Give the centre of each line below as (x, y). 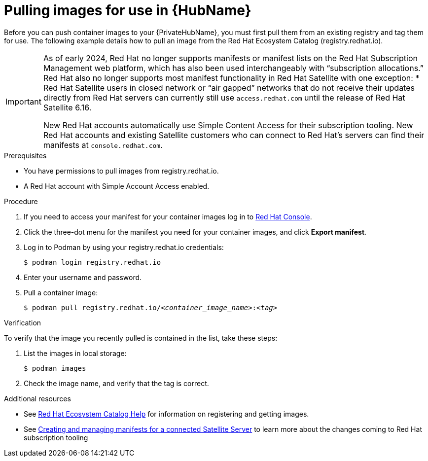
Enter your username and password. (83, 277)
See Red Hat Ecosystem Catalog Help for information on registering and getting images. (166, 414)
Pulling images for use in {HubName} (128, 10)
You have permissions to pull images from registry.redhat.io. (121, 171)
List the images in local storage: (75, 353)
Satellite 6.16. (67, 107)
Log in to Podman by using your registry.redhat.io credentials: (124, 247)
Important (23, 101)
